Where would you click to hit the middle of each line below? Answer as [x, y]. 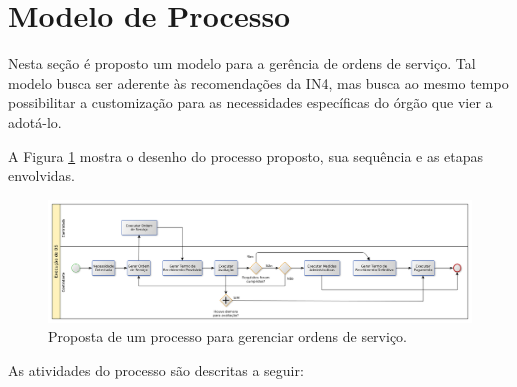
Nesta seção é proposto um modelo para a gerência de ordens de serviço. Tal [242, 63]
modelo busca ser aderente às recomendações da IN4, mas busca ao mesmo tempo [258, 82]
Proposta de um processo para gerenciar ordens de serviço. [228, 336]
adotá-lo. [35, 121]
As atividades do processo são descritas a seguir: [156, 369]
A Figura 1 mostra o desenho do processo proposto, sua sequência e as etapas [246, 155]
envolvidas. [41, 175]
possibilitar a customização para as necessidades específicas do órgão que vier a [250, 102]
